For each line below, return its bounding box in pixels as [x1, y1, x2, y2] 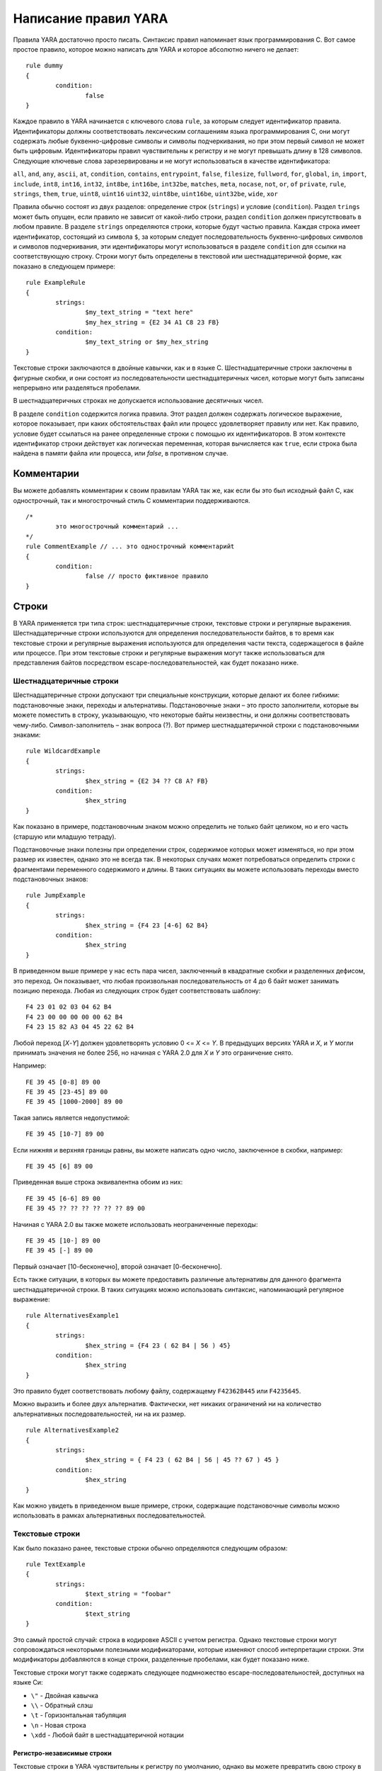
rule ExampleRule [25, 278, 86, 287]
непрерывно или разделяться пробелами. [13, 383, 141, 392]
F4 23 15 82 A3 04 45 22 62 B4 [25, 1023, 134, 1031]
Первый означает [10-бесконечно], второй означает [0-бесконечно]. [13, 1262, 222, 1271]
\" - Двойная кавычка [30, 1691, 99, 1699]
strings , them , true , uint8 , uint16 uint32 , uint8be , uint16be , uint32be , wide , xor [13, 190, 279, 198]
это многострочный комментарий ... [55, 523, 179, 531]
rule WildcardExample [25, 747, 100, 755]
